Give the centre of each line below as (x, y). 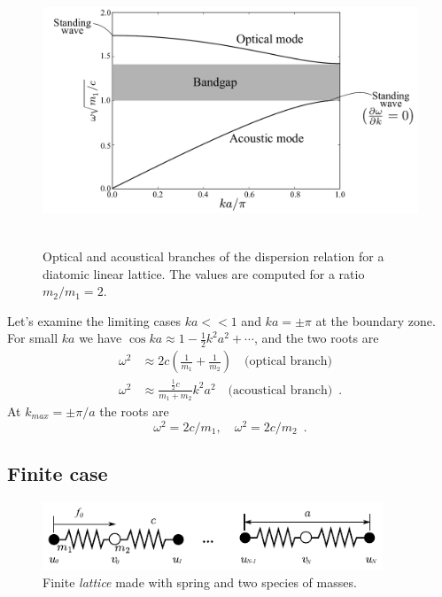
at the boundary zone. (376, 320)
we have (101, 338)
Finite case (58, 473)
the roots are (134, 411)
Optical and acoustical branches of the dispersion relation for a (213, 256)
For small (33, 338)
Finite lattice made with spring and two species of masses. (200, 582)
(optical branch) (288, 362)
